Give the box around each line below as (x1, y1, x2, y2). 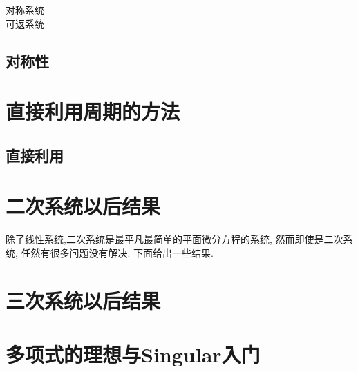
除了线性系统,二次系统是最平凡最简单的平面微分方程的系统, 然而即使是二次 (6, 232, 343, 246)
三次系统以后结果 (6, 286, 161, 314)
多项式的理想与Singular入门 (6, 340, 261, 368)
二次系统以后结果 (6, 192, 161, 220)
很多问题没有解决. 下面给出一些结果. (50, 245, 214, 260)
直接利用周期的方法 (6, 97, 180, 126)
